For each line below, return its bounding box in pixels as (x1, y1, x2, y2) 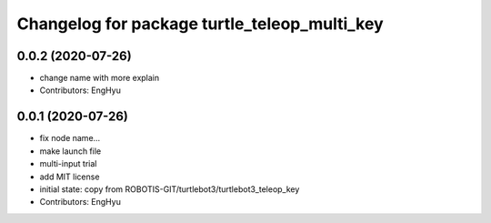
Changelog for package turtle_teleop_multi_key (16, 14, 384, 34)
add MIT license (39, 171, 100, 182)
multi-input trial (39, 158, 97, 169)
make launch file (39, 146, 102, 157)
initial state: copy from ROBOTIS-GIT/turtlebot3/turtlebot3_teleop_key (39, 183, 300, 195)
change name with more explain (39, 73, 160, 84)
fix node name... (39, 133, 101, 144)
